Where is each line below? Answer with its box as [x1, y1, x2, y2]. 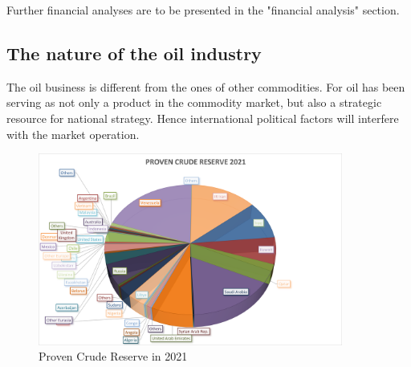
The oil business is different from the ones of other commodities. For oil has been [6, 78, 405, 95]
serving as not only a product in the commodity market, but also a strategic [6, 94, 382, 111]
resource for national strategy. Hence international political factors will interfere [6, 109, 399, 126]
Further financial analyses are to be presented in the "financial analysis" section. [6, 2, 400, 18]
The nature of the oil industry [6, 40, 262, 65]
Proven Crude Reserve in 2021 [39, 348, 188, 365]
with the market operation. [6, 125, 140, 142]
